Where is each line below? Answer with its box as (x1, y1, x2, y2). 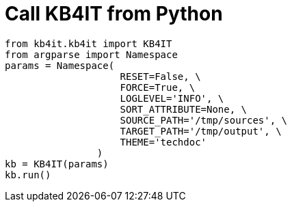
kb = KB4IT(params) (5, 158, 109, 169)
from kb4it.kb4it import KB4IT (5, 38, 172, 49)
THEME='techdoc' (120, 136, 207, 148)
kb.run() (5, 169, 51, 180)
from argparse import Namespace (5, 49, 178, 60)
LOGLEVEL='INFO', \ (120, 92, 224, 104)
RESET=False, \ (120, 70, 201, 82)
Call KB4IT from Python (5, 2, 223, 25)
